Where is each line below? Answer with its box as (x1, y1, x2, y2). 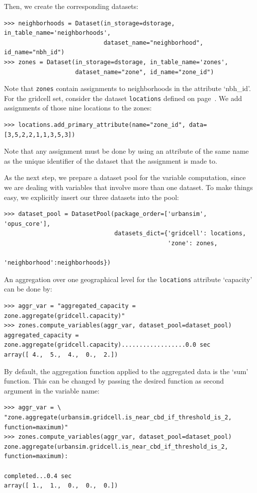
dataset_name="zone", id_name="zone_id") (75, 68, 214, 76)
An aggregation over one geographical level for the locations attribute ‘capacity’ (4, 274, 253, 284)
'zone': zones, (168, 240, 218, 247)
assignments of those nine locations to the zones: (4, 102, 152, 113)
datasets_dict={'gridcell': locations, (114, 230, 246, 237)
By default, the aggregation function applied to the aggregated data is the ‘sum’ (4, 366, 249, 376)
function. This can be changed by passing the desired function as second (4, 376, 224, 386)
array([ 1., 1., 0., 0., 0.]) (4, 482, 118, 490)
